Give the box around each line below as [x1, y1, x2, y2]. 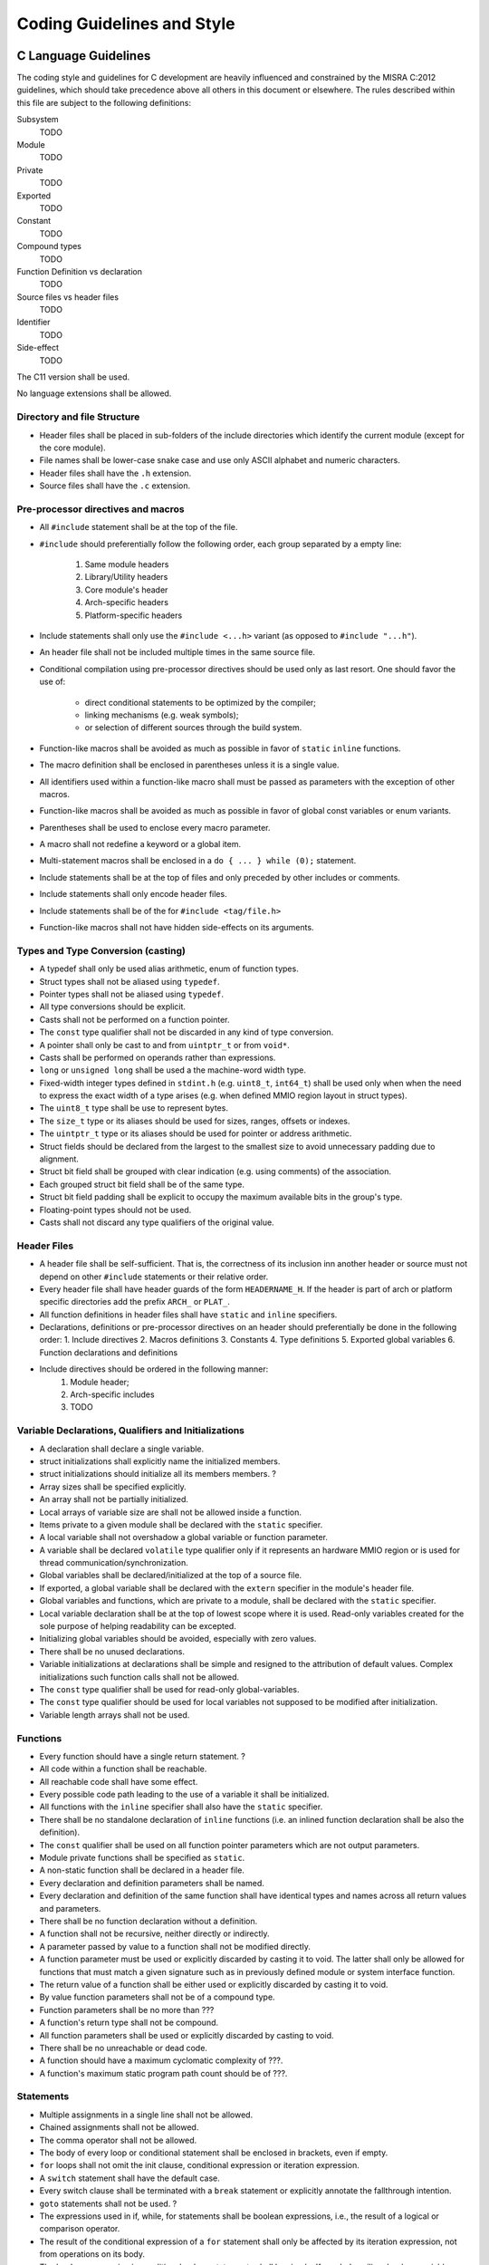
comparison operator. [39, 2223, 120, 2234]
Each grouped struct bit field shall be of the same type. [39, 1179, 244, 1190]
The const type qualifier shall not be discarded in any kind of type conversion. [39, 1026, 334, 1037]
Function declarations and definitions [39, 1346, 178, 1358]
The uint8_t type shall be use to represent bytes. [39, 1103, 228, 1113]
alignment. [39, 1153, 79, 1164]
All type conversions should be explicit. [39, 1001, 186, 1012]
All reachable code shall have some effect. [39, 1776, 198, 1787]
